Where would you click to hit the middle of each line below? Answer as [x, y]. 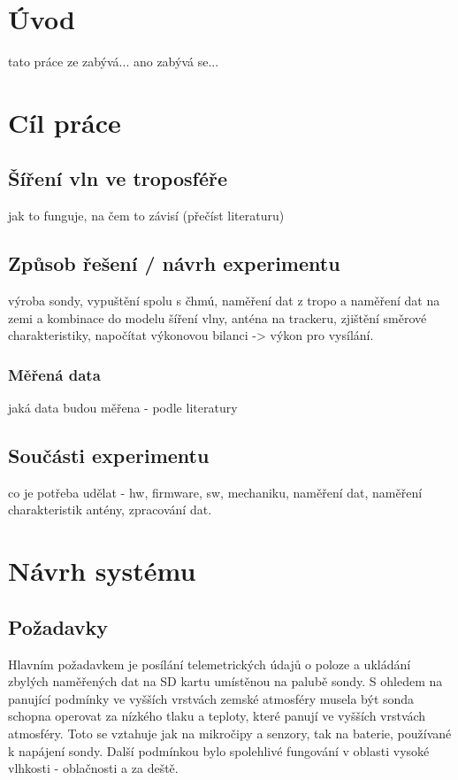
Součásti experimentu [109, 456]
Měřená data [54, 374]
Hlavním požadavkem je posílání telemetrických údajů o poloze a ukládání [210, 664]
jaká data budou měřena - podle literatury [123, 408]
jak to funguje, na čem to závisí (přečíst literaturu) [146, 216]
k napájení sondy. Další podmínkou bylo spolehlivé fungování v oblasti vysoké [219, 750]
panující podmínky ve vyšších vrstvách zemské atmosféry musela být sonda [211, 698]
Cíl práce [65, 122]
